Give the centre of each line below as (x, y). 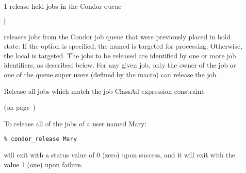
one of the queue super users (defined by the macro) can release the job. (111, 74)
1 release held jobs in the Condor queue (63, 6)
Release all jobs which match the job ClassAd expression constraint (104, 91)
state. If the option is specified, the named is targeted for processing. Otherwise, (123, 46)
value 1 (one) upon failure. (43, 164)
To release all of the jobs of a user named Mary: (75, 123)
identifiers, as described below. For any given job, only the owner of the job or (120, 65)
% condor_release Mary (41, 139)
